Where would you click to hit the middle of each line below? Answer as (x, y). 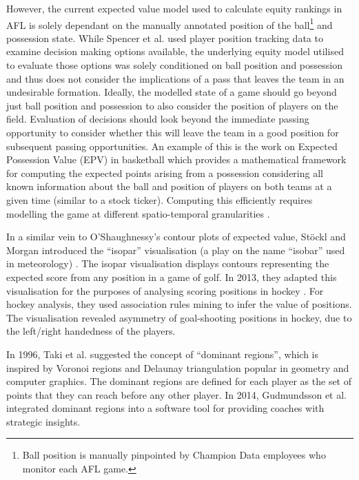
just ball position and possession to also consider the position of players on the (172, 105)
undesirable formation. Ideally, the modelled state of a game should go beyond (172, 92)
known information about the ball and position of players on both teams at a (169, 186)
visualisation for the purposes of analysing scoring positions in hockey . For (165, 290)
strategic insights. (43, 421)
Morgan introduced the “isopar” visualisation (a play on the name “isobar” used (176, 250)
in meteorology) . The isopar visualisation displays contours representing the (168, 263)
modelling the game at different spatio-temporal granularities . (138, 213)
